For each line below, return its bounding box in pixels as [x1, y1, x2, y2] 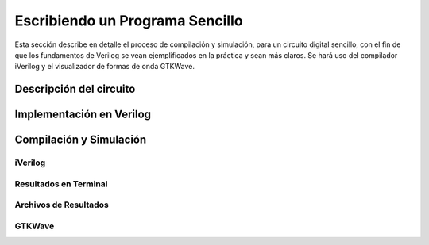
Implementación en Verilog [14, 108, 151, 121]
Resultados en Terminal [14, 178, 108, 189]
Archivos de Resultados [14, 199, 109, 210]
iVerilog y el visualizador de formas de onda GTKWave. [14, 62, 195, 71]
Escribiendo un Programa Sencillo [14, 12, 243, 29]
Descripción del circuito [14, 82, 136, 96]
